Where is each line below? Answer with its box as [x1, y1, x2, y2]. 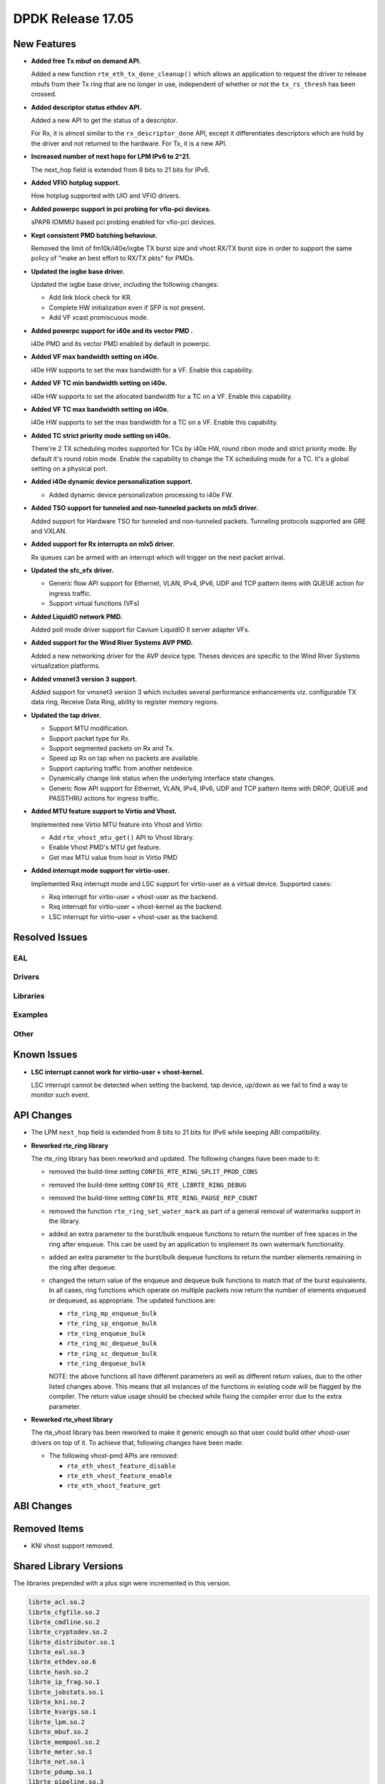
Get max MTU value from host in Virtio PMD [48, 853, 178, 861]
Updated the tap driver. [31, 711, 101, 719]
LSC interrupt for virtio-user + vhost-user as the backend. [48, 912, 219, 921]
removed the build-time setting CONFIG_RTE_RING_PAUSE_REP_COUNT [48, 1194, 258, 1202]
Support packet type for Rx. [48, 734, 130, 742]
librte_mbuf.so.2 [28, 1728, 89, 1736]
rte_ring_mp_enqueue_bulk [66, 1309, 158, 1318]
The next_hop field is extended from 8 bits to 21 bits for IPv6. [31, 165, 210, 174]
